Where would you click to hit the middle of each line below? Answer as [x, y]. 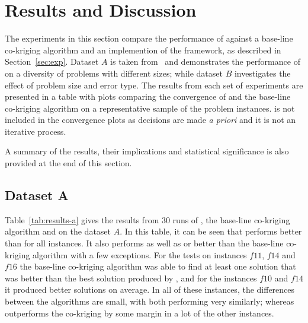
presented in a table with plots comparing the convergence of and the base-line [148, 96]
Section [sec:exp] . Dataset [52, 61]
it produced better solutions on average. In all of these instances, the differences [150, 289]
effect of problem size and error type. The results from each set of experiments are [154, 85]
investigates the [262, 73]
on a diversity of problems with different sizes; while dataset [114, 73]
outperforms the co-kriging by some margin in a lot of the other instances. [139, 313]
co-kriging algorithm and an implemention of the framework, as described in [143, 50]
